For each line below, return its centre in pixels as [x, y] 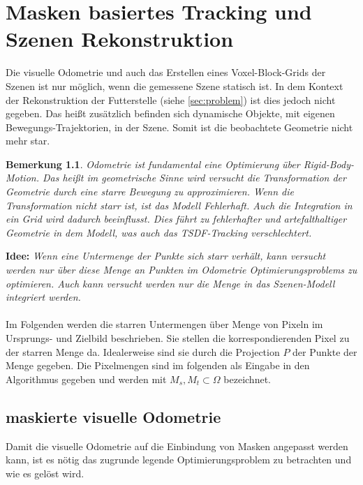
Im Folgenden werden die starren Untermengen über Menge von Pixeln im [164, 324]
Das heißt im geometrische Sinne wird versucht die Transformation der [194, 178]
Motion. [22, 178]
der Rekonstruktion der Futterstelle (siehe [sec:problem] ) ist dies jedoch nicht [171, 99]
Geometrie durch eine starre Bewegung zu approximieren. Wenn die [150, 192]
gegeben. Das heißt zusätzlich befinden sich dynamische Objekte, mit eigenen [170, 113]
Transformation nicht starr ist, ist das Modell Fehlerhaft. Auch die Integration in [179, 205]
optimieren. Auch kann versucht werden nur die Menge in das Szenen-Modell [170, 283]
